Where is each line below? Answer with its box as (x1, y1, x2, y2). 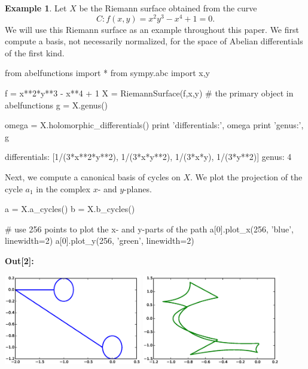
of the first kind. (5, 46, 65, 59)
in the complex (36, 182, 90, 195)
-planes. (124, 182, 152, 195)
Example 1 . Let (5, 2, 67, 14)
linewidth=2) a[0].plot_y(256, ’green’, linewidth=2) (5, 234, 194, 247)
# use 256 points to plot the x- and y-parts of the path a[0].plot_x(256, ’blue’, (5, 222, 294, 235)
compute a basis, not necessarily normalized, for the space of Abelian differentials (5, 35, 303, 47)
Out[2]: (5, 254, 34, 267)
